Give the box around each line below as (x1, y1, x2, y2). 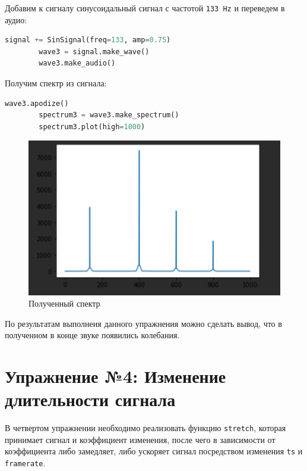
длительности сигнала (5, 387, 176, 411)
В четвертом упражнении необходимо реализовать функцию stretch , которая (5, 422, 286, 434)
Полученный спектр (29, 297, 100, 310)
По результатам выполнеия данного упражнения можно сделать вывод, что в (5, 317, 282, 329)
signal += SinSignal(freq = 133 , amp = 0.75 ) (5, 36, 171, 45)
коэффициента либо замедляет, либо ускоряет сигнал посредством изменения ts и (5, 445, 303, 457)
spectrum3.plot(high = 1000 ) (39, 122, 145, 131)
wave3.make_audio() (39, 59, 116, 68)
